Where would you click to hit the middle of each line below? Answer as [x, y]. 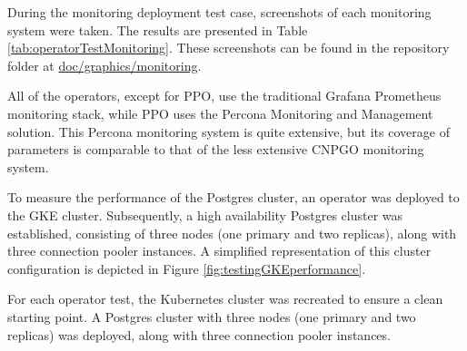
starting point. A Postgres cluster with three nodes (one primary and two [212, 316]
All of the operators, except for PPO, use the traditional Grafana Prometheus [224, 96]
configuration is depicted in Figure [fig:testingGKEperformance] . [187, 268]
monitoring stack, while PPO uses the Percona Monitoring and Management [220, 113]
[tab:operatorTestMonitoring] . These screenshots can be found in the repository [229, 48]
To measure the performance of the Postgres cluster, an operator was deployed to [233, 197]
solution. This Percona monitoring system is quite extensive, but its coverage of [229, 131]
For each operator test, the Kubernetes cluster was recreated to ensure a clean [225, 299]
